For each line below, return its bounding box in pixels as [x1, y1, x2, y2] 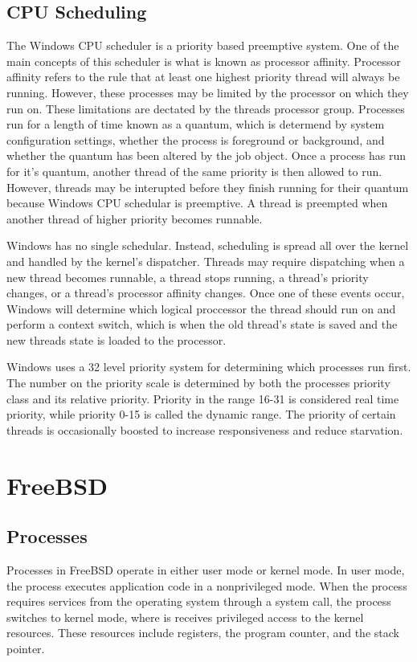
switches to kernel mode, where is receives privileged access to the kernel [6, 608, 364, 625]
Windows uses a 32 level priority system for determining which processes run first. [6, 358, 411, 375]
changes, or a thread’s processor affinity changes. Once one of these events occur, [6, 284, 405, 301]
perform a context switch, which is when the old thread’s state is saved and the [6, 316, 398, 333]
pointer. [6, 640, 45, 656]
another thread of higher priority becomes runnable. [6, 210, 263, 227]
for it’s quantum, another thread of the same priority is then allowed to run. [6, 162, 382, 179]
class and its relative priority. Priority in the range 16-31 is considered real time [6, 390, 399, 407]
